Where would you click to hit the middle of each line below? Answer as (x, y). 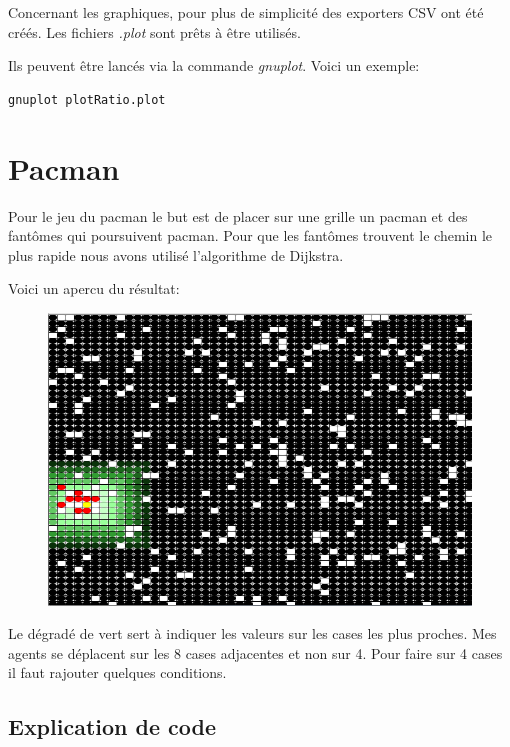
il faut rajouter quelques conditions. (117, 672)
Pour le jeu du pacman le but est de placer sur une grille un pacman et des (238, 215)
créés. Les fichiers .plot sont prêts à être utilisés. (154, 31)
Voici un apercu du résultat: (94, 288)
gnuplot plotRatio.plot (87, 99)
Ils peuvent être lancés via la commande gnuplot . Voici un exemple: (214, 65)
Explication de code (112, 726)
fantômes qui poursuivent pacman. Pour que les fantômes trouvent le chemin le (250, 235)
